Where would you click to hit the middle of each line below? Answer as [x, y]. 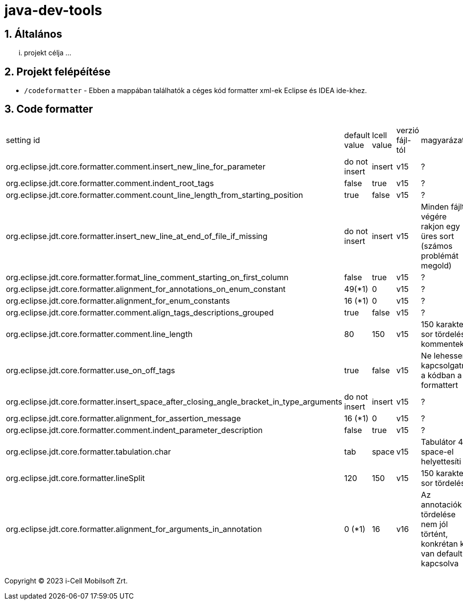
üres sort [438, 236]
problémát [440, 255]
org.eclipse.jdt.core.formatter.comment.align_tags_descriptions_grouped [140, 312]
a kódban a [441, 375]
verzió [408, 130]
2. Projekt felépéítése [58, 72]
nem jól [434, 524]
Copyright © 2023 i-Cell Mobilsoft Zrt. [66, 580]
